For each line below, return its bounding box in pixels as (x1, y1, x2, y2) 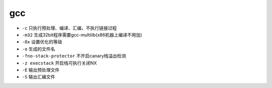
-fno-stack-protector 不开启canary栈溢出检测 (22, 53, 126, 59)
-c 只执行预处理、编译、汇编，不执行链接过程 (22, 25, 117, 31)
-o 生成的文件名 (22, 45, 55, 52)
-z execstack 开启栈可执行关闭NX (22, 60, 97, 66)
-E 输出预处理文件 (22, 66, 60, 72)
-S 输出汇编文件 (22, 74, 55, 80)
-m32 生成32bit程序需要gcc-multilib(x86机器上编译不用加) (22, 31, 143, 37)
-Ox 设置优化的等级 (22, 39, 62, 45)
